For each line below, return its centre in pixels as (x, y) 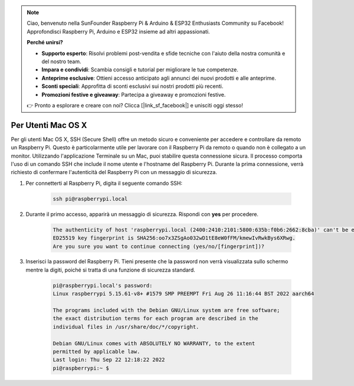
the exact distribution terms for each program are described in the (155, 318)
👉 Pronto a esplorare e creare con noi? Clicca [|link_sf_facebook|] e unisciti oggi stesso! (135, 105)
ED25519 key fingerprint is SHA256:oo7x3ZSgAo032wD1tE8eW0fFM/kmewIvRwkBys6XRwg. (174, 238)
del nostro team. (61, 61)
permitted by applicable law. (96, 351)
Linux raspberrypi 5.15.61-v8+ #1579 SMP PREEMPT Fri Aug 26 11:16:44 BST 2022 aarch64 (183, 294)
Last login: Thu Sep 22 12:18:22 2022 (109, 360)
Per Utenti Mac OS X (49, 125)
